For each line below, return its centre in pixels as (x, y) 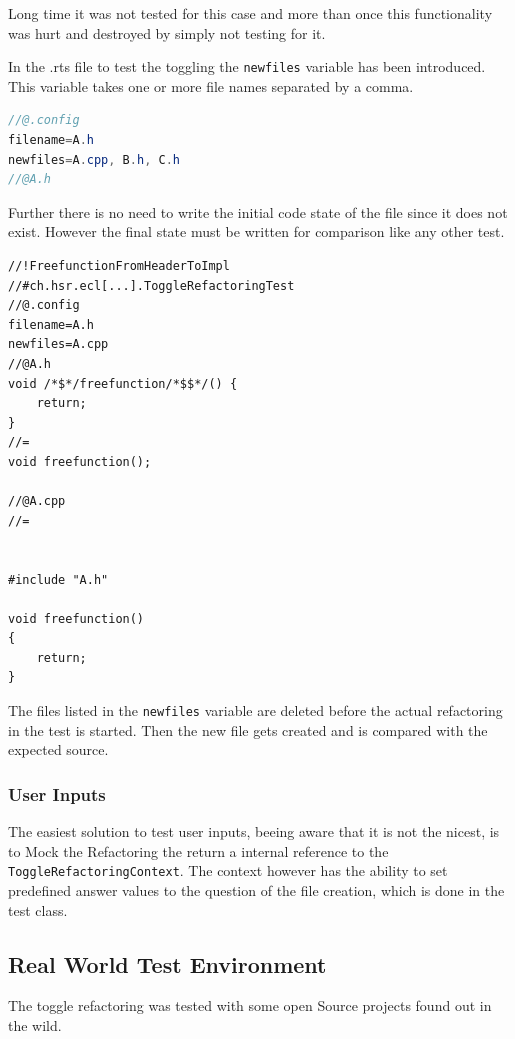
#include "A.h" (58, 579)
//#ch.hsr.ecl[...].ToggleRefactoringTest (151, 285)
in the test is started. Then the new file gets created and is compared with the (248, 729)
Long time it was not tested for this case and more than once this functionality (250, 13)
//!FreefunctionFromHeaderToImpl (119, 266)
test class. (38, 909)
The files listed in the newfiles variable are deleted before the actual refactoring (255, 710)
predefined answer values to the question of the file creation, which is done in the (256, 889)
